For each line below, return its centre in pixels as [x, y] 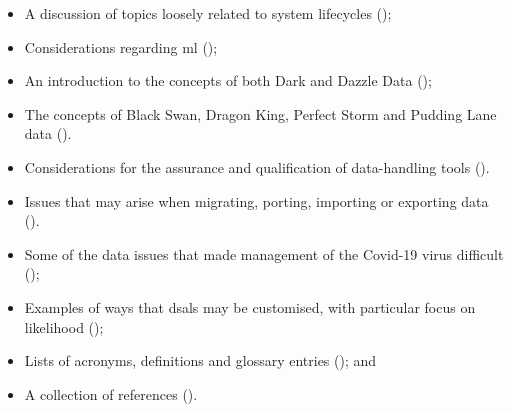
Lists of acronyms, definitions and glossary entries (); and [200, 360]
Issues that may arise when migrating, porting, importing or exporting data [256, 200]
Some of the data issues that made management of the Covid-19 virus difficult [264, 253]
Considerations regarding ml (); [121, 46]
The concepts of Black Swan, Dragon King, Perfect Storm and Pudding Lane [260, 113]
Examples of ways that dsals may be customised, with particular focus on [250, 306]
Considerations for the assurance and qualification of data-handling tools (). [257, 166]
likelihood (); [64, 326]
